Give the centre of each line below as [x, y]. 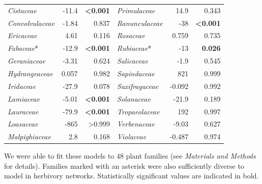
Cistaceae [22, 10]
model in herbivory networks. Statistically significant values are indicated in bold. [132, 176]
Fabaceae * [23, 48]
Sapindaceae [136, 73]
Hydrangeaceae [30, 73]
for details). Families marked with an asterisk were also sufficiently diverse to [124, 165]
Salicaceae [133, 61]
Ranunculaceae [140, 23]
